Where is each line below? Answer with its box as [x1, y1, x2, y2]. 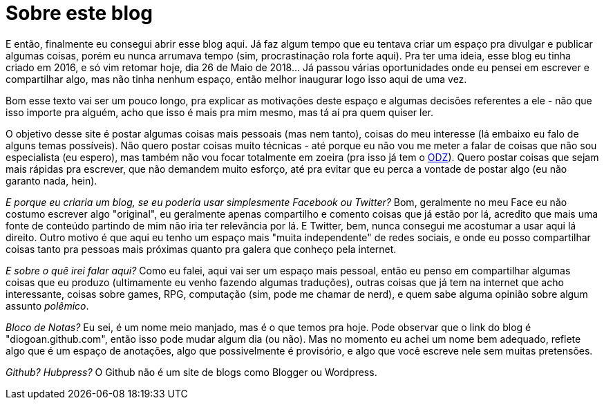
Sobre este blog [6, 1, 153, 25]
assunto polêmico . [6, 299, 89, 312]
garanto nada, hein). [6, 174, 97, 187]
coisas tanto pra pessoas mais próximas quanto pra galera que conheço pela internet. [6, 243, 397, 255]
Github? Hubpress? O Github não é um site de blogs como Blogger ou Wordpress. [6, 366, 377, 378]
